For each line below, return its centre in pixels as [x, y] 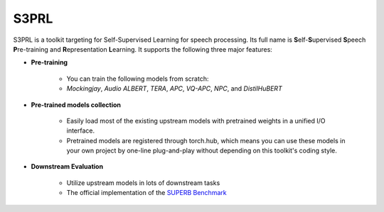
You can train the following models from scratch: [138, 79]
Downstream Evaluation [67, 167]
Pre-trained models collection [76, 105]
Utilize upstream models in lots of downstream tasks [143, 183]
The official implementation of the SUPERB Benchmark [146, 193]
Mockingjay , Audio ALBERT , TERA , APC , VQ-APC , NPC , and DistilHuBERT [174, 89]
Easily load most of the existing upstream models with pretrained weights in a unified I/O [196, 121]
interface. [81, 130]
